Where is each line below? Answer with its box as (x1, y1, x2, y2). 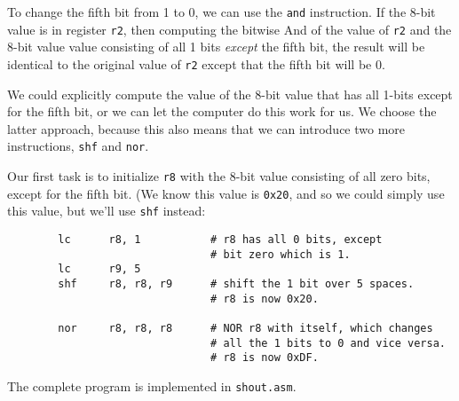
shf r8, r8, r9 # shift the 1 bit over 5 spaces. (58, 277, 415, 290)
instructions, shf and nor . (7, 137, 149, 155)
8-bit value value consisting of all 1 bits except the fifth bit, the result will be (7, 37, 425, 56)
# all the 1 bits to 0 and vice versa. (210, 336, 446, 350)
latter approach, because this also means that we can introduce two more (7, 119, 406, 138)
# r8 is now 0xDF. (210, 351, 319, 365)
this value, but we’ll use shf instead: (7, 201, 206, 220)
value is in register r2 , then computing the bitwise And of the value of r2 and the (7, 20, 452, 38)
